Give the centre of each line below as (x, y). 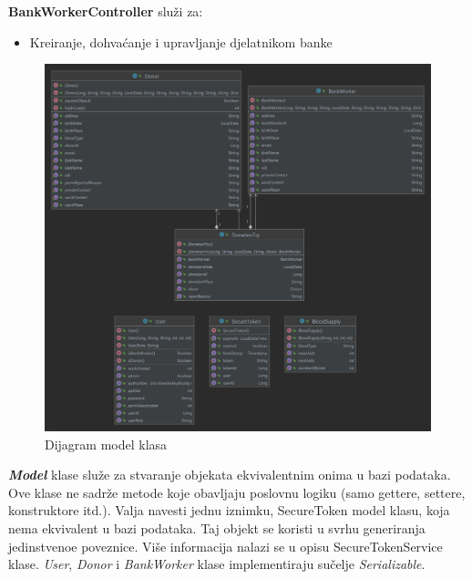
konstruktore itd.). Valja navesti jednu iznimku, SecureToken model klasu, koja (229, 510)
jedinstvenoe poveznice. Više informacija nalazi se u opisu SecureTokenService (226, 546)
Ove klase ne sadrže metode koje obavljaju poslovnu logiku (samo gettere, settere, (237, 492)
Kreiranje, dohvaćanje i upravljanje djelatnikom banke (181, 41)
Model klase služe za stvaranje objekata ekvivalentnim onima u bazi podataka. (230, 475)
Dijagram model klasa (106, 444)
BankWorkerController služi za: (106, 11)
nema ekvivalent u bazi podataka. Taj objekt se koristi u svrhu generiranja (217, 528)
